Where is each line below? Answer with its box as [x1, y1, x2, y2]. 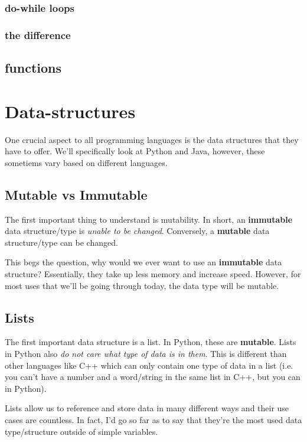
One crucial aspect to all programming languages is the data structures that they [5, 133, 299, 145]
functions [5, 58, 62, 77]
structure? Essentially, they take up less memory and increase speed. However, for [5, 267, 301, 279]
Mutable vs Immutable [5, 185, 148, 203]
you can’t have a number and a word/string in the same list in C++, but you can [5, 370, 301, 383]
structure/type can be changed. [5, 236, 118, 248]
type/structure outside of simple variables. [5, 425, 158, 437]
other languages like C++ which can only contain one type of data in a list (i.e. [5, 359, 293, 371]
